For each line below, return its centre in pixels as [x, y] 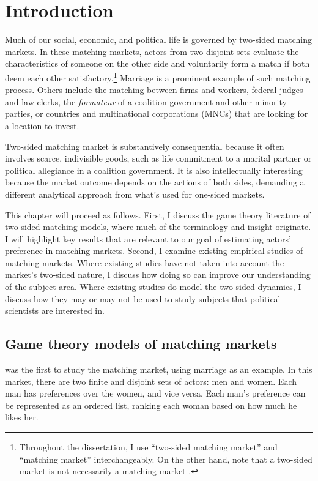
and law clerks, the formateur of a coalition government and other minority [146, 101]
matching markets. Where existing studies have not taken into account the [145, 262]
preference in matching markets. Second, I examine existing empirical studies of [154, 251]
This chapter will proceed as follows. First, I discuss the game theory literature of [158, 214]
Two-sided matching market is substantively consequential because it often [145, 146]
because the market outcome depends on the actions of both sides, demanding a [155, 182]
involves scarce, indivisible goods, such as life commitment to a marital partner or [158, 158]
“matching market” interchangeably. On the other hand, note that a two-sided [166, 459]
